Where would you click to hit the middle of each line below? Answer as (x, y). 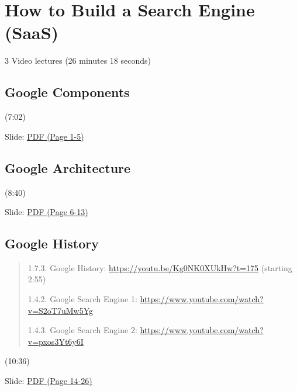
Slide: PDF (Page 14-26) (49, 381)
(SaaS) (32, 32)
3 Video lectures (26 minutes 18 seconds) (78, 60)
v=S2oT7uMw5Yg (61, 310)
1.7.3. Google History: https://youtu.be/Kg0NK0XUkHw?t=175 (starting (160, 267)
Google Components (67, 92)
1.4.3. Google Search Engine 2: (82, 330)
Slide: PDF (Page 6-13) (46, 212)
